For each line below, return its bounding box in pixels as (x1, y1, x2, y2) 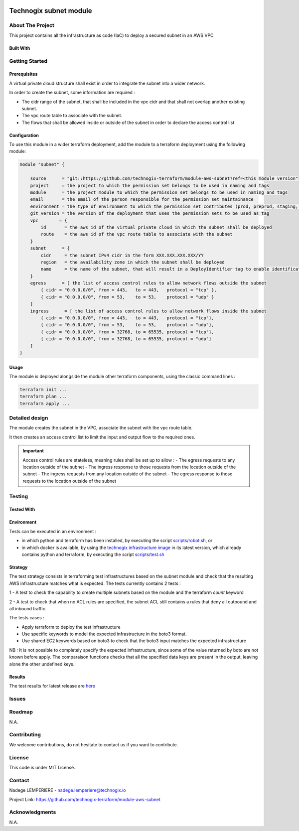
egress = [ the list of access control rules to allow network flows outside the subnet (30, 280, 267, 286)
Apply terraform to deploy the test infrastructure (21, 624, 121, 630)
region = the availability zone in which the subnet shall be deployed (40, 259, 225, 265)
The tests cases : (9, 615, 45, 621)
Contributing (9, 731, 41, 738)
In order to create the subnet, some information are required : (9, 90, 136, 96)
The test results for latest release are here (9, 683, 96, 689)
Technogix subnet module (9, 6, 92, 15)
